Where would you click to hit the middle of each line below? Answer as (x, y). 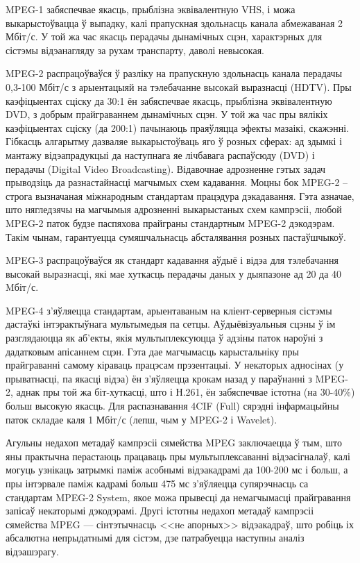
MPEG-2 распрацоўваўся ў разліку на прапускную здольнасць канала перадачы (174, 73)
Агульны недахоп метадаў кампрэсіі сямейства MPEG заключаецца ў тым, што (174, 443)
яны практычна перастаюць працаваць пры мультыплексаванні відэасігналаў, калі (178, 456)
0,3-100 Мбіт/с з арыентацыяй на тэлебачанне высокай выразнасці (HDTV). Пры (179, 86)
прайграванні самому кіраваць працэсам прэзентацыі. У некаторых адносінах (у (175, 365)
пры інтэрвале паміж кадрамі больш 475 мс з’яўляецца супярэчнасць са (157, 483)
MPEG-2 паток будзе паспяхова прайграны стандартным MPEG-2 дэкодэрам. (170, 222)
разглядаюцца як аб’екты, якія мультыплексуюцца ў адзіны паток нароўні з (164, 338)
